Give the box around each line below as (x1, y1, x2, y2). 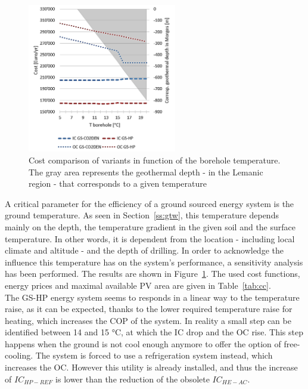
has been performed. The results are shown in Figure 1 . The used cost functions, (5, 267, 300, 280)
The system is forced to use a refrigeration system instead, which (35, 349, 273, 362)
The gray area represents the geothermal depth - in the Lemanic (29, 165, 263, 178)
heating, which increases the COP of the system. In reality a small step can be (5, 314, 291, 326)
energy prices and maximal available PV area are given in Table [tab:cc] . (5, 279, 271, 291)
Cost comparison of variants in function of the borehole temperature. (29, 153, 281, 166)
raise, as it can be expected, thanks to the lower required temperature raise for (5, 302, 293, 315)
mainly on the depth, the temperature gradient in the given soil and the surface (5, 220, 295, 233)
